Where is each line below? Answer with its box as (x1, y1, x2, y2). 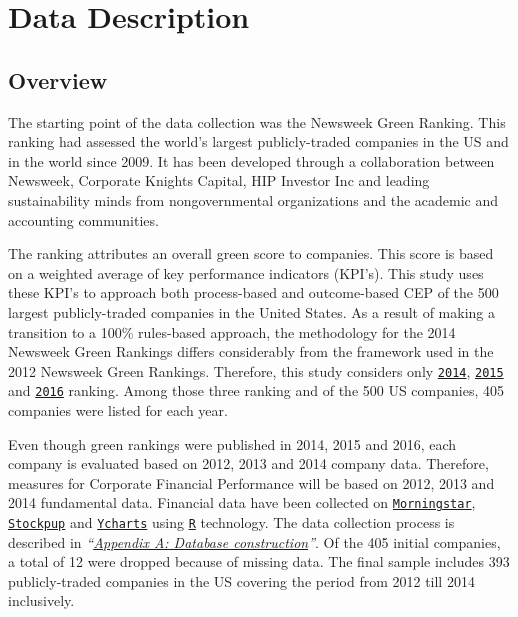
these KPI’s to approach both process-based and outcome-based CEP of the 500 (8, 282, 499, 303)
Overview (8, 64, 108, 95)
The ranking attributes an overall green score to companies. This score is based (8, 243, 494, 264)
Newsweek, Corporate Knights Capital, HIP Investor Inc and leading (8, 170, 430, 191)
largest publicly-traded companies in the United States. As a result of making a (8, 301, 496, 322)
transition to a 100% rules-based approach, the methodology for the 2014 (8, 321, 456, 342)
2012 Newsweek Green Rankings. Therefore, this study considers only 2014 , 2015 (8, 360, 504, 381)
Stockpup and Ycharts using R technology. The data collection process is (8, 512, 455, 533)
